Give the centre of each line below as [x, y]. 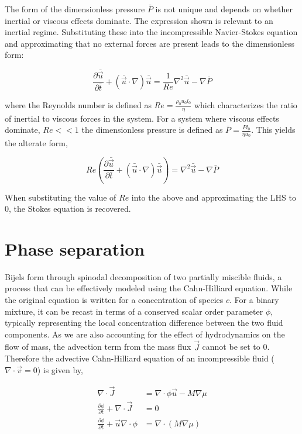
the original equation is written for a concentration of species [114, 300]
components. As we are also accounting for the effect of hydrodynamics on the [145, 334]
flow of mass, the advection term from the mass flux [98, 347]
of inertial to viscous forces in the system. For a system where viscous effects [142, 118]
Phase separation [75, 248]
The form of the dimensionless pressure [75, 9]
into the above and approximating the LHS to [214, 197]
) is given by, [60, 369]
